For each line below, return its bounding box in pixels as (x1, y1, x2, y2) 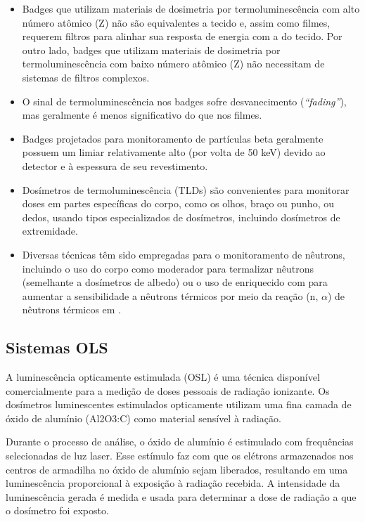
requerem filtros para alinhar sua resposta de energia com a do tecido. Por (22, 29, 342, 44)
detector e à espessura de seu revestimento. (22, 158, 208, 173)
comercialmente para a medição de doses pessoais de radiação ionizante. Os (6, 383, 330, 398)
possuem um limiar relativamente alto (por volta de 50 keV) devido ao (22, 145, 326, 159)
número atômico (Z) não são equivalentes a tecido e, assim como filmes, (22, 15, 331, 30)
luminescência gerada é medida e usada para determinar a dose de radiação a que (6, 489, 357, 504)
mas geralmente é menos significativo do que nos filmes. (22, 107, 262, 122)
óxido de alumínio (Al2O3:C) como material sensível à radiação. (6, 410, 281, 425)
